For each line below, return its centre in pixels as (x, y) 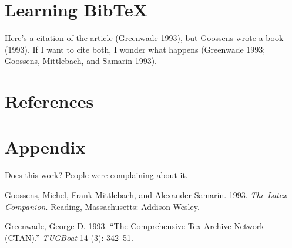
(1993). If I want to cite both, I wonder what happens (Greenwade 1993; (135, 49)
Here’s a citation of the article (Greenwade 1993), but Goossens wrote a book (144, 38)
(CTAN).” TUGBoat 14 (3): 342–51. (69, 237)
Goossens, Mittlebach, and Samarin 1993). (81, 61)
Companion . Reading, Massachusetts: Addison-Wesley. (102, 206)
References (49, 101)
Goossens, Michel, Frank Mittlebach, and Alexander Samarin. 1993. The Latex (146, 195)
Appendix (45, 147)
